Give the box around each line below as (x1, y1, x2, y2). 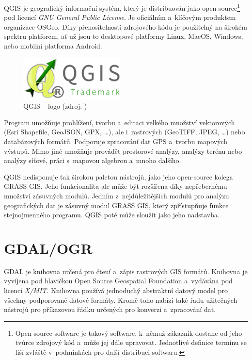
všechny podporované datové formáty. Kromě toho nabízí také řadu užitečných (4, 295, 237, 305)
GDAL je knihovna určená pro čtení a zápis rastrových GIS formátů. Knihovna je (4, 266, 248, 276)
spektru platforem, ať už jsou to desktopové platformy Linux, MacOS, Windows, (4, 31, 243, 41)
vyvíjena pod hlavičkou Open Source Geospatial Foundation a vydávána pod (4, 276, 233, 286)
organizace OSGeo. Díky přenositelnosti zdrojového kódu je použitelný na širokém (4, 21, 247, 32)
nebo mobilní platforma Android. (4, 41, 102, 51)
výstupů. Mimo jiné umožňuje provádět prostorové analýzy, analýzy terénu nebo (4, 146, 242, 156)
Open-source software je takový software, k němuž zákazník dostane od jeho (15, 327, 242, 338)
